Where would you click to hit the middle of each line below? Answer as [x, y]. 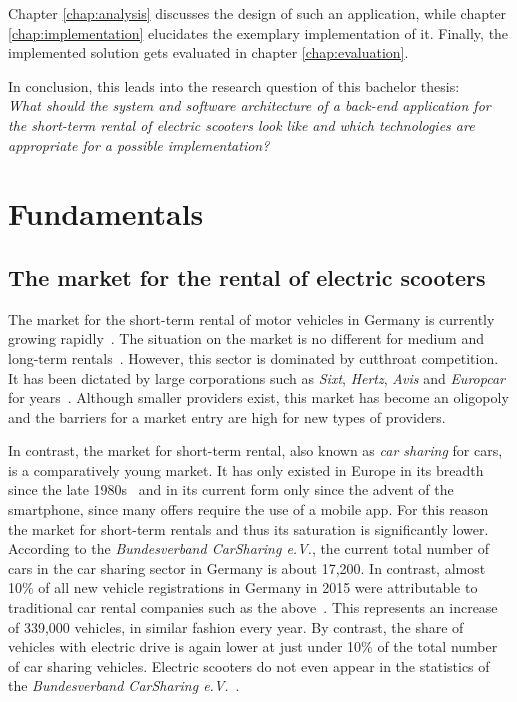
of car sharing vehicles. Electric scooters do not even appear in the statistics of [249, 665]
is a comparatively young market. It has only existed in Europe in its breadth [246, 469]
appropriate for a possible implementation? [139, 144]
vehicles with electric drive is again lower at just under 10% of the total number [253, 646]
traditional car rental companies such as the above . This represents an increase [253, 607]
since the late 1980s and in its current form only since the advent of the [231, 489]
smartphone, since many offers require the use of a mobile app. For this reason [248, 509]
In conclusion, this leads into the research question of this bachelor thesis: [234, 85]
